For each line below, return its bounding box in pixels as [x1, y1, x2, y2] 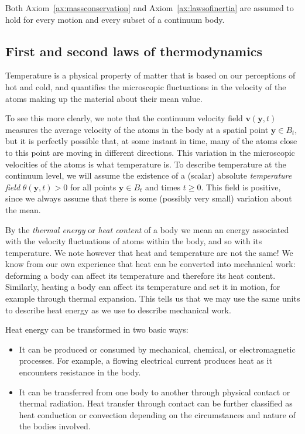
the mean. [5, 203, 41, 216]
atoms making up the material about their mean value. [5, 92, 203, 104]
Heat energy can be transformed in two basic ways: [5, 323, 189, 336]
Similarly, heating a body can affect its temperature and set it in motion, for [5, 281, 280, 293]
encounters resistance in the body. [19, 366, 141, 378]
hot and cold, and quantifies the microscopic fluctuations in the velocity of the [5, 80, 286, 93]
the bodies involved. [19, 420, 91, 432]
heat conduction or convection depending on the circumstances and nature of [19, 408, 296, 421]
